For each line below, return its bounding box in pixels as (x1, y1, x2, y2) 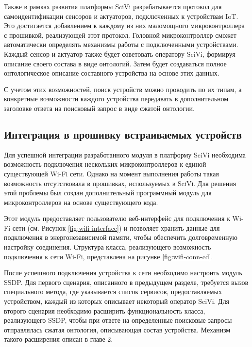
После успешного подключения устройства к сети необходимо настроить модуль (4, 268, 242, 278)
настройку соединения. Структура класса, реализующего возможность (4, 242, 211, 252)
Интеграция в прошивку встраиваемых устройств (4, 126, 242, 142)
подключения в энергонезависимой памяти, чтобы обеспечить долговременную (4, 232, 237, 242)
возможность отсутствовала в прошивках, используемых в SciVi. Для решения (4, 178, 236, 188)
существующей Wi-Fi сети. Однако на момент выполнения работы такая (4, 168, 219, 178)
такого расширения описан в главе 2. (4, 334, 113, 344)
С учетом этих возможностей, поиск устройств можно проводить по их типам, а (4, 84, 242, 94)
